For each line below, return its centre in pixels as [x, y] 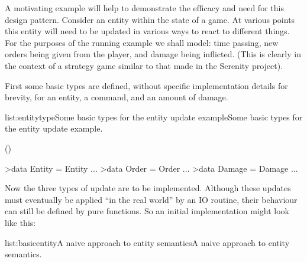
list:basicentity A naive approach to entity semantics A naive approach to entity [147, 242]
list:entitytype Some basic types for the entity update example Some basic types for [154, 117]
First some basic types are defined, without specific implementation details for [146, 85]
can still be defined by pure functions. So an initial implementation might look [147, 211]
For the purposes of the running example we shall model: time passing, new [142, 42]
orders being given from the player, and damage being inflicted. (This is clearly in [153, 54]
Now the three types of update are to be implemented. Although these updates [148, 188]
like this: [20, 222]
